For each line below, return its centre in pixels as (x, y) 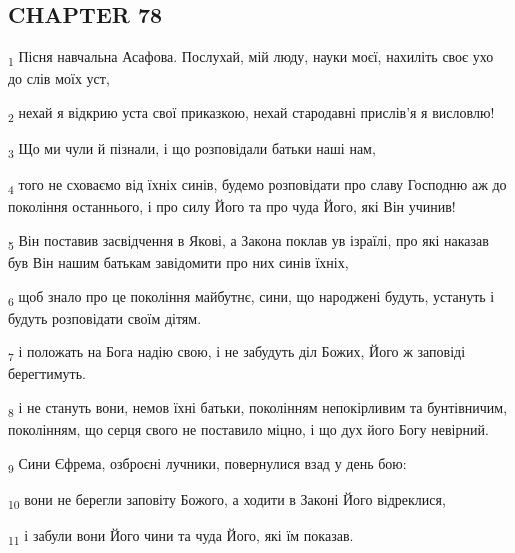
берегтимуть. (47, 373)
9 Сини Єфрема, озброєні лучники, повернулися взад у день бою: (207, 464)
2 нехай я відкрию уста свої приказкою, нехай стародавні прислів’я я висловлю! (251, 113)
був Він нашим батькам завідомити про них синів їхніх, (178, 262)
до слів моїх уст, (59, 78)
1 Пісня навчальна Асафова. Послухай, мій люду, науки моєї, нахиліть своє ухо (251, 57)
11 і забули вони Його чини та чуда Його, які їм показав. (181, 536)
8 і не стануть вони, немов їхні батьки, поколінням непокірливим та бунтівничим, (258, 408)
